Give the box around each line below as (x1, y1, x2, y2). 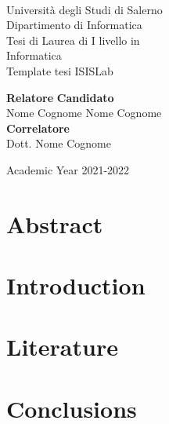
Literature (6, 331, 118, 363)
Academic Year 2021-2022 (6, 161, 130, 177)
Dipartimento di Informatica (6, 16, 142, 33)
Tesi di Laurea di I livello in (6, 31, 140, 48)
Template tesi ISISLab (6, 62, 113, 79)
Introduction (6, 269, 146, 302)
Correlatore (6, 119, 70, 136)
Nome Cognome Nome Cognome (6, 104, 162, 121)
